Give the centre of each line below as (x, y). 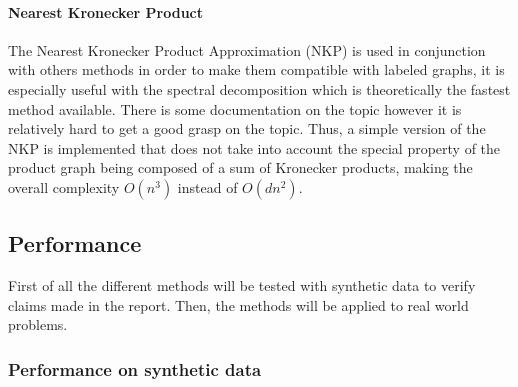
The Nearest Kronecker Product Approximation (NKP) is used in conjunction (247, 49)
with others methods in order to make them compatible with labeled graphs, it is (256, 69)
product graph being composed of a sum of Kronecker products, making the (240, 167)
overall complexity (64, 186)
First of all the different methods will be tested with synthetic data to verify (242, 285)
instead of (207, 186)
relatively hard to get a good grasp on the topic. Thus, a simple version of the (247, 128)
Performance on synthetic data (135, 368)
